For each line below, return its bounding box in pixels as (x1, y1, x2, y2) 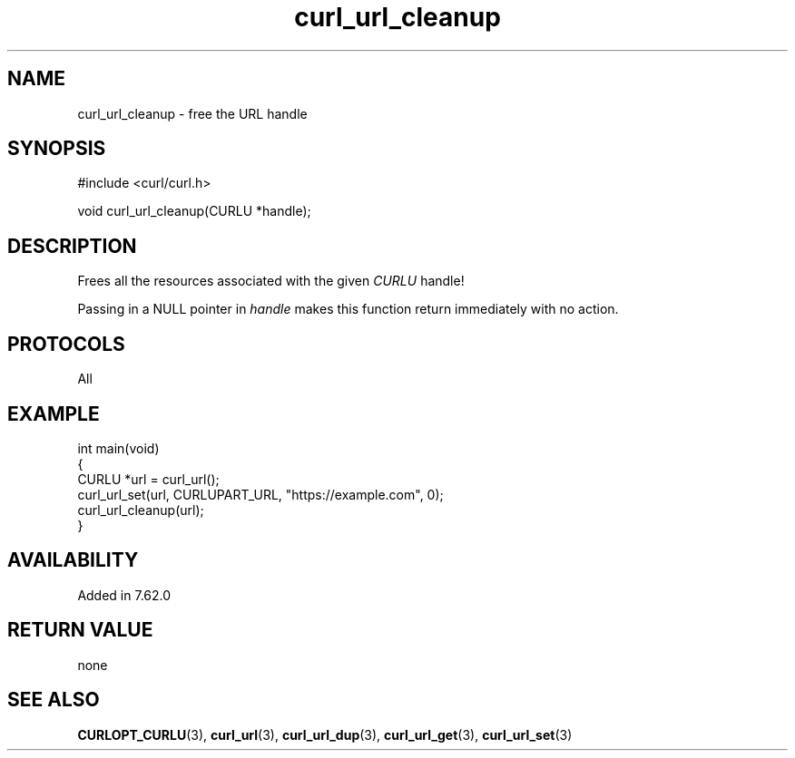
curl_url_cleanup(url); (77, 501, 204, 518)
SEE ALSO (7, 688, 100, 712)
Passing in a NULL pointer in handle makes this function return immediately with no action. (77, 301, 619, 317)
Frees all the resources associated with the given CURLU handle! (77, 273, 465, 289)
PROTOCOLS (7, 332, 125, 355)
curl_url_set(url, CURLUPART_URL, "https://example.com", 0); (77, 486, 444, 502)
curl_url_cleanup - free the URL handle (77, 105, 308, 121)
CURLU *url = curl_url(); (77, 471, 220, 487)
